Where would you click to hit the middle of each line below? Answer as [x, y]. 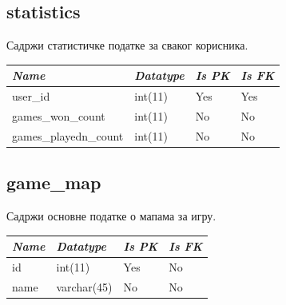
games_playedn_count [68, 135]
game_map [54, 182]
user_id [31, 96]
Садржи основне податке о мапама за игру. [111, 216]
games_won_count [59, 115]
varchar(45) [84, 286]
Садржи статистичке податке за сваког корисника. [127, 45]
